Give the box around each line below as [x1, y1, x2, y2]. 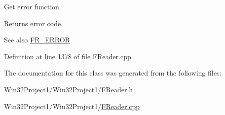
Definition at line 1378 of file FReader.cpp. [4, 51, 133, 61]
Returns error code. [4, 18, 63, 28]
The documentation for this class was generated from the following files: [4, 68, 222, 78]
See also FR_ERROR [4, 35, 70, 45]
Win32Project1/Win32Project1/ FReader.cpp [4, 101, 140, 111]
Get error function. [4, 1, 61, 11]
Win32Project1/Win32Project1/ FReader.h [4, 84, 133, 94]
